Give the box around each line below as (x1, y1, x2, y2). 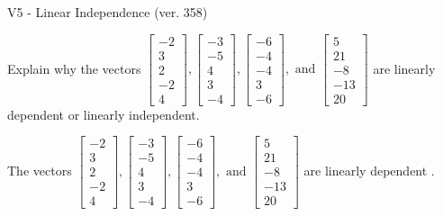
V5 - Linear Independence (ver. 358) (7, 3, 208, 21)
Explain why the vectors (7, 58, 141, 77)
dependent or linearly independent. (7, 104, 200, 123)
